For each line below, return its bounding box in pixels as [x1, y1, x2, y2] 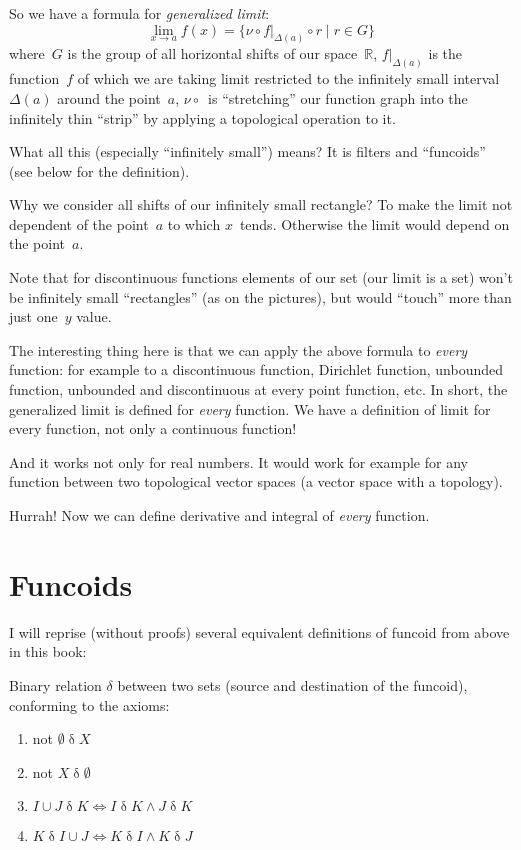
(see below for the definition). [9, 160, 190, 181]
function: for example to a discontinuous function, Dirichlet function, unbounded [9, 359, 504, 380]
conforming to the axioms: [9, 694, 170, 715]
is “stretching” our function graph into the [208, 87, 468, 108]
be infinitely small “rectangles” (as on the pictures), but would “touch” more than [9, 286, 512, 307]
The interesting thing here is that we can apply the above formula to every [9, 339, 468, 360]
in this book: [9, 641, 87, 662]
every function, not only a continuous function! [9, 418, 297, 439]
